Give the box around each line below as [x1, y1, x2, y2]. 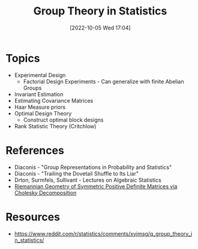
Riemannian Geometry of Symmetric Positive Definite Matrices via [14, 182, 178, 190]
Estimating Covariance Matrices [14, 97, 94, 104]
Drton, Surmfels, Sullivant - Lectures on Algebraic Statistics [14, 176, 161, 183]
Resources [5, 210, 61, 224]
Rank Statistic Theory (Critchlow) [14, 122, 97, 130]
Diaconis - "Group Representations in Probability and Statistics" [14, 164, 172, 171]
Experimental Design [14, 71, 66, 79]
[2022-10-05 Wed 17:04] [70, 24, 131, 31]
